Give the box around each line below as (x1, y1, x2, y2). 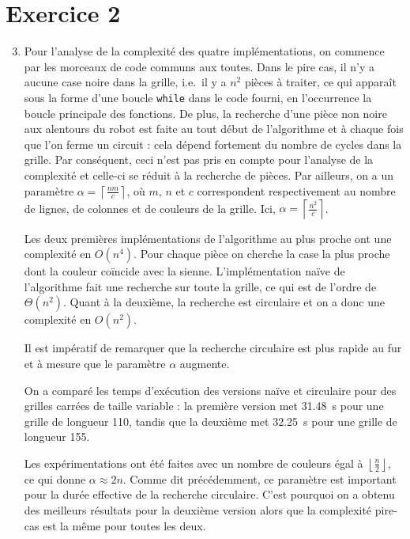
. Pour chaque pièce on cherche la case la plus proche (134, 245, 390, 262)
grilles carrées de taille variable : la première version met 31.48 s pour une (24, 397, 384, 414)
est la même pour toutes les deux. (43, 517, 206, 533)
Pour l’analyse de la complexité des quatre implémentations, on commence (24, 43, 385, 59)
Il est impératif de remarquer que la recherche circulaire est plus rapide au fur (24, 340, 402, 356)
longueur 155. (24, 428, 90, 445)
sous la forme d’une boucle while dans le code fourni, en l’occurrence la (24, 89, 372, 105)
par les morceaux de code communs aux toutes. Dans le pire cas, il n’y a (24, 58, 374, 74)
